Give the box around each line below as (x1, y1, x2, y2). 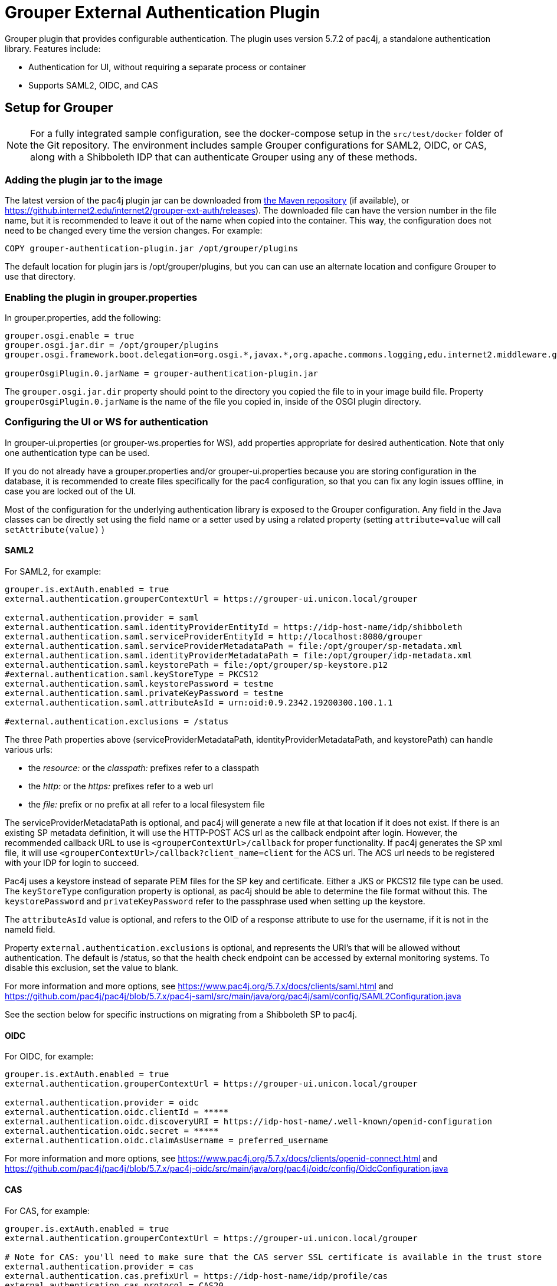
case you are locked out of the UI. (5, 485, 136, 496)
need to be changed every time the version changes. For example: (5, 225, 263, 236)
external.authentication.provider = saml (5, 613, 199, 623)
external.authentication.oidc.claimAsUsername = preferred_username (5, 1136, 328, 1146)
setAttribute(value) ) (5, 524, 105, 534)
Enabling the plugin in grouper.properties (5, 291, 198, 303)
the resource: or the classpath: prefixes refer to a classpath (28, 763, 260, 773)
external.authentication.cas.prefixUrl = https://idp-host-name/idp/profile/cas (5, 1271, 388, 1281)
